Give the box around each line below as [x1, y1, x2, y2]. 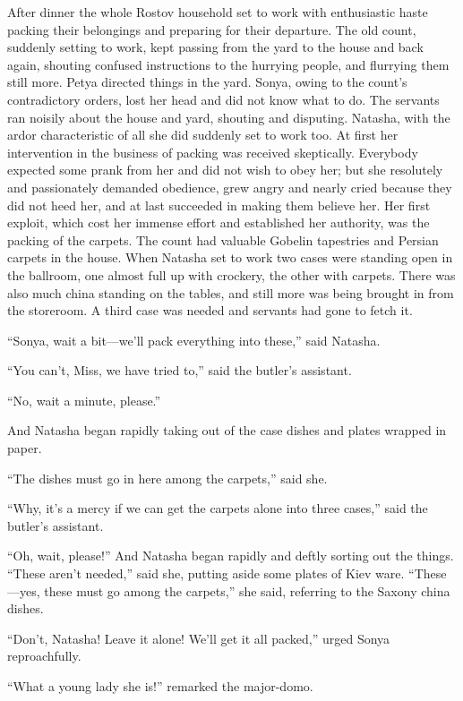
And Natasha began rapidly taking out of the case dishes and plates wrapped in [7, 421, 447, 440]
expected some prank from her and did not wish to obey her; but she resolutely [7, 160, 443, 179]
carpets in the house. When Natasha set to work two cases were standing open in [7, 248, 453, 267]
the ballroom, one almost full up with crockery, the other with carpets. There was [7, 265, 456, 284]
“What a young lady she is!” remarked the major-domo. [7, 677, 313, 695]
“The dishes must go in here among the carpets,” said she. [7, 468, 328, 487]
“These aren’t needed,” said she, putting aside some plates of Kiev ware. [7, 564, 405, 583]
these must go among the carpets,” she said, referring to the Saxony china [44, 581, 450, 600]
